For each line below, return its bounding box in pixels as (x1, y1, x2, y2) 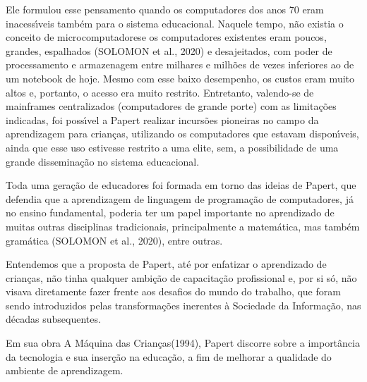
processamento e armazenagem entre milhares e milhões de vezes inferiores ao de (6, 57, 354, 72)
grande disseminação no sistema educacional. (6, 154, 200, 168)
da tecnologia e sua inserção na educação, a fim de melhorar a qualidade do (6, 349, 332, 364)
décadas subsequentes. (6, 312, 101, 326)
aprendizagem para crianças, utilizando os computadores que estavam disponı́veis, (6, 126, 359, 141)
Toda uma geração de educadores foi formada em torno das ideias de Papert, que (6, 178, 356, 192)
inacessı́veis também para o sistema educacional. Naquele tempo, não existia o (6, 16, 344, 30)
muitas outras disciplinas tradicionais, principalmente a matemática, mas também (6, 218, 360, 233)
